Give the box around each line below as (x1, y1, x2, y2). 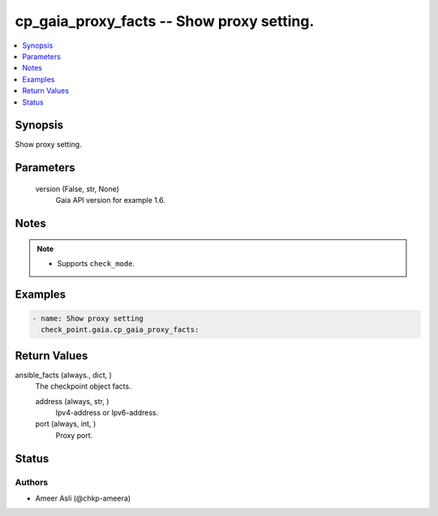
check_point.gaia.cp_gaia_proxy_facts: (41, 325, 200, 334)
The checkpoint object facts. (35, 381, 131, 391)
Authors (15, 476, 49, 488)
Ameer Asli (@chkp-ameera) (35, 493, 131, 503)
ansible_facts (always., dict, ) (15, 370, 113, 380)
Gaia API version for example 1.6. (55, 196, 165, 205)
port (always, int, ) (35, 419, 97, 429)
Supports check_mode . (57, 259, 135, 268)
